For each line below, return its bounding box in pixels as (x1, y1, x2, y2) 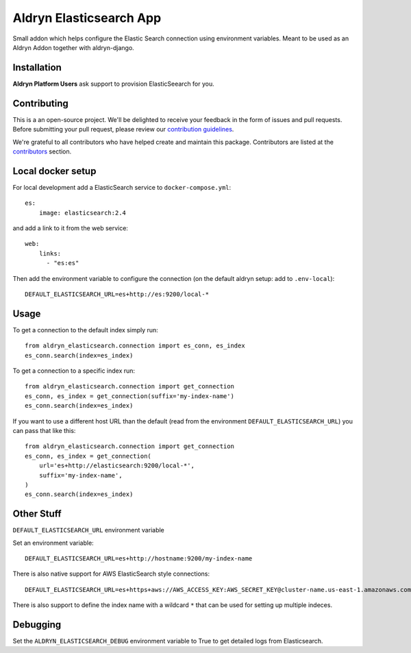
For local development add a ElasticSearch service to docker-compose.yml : (12, 183, 232, 191)
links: (38, 249, 62, 257)
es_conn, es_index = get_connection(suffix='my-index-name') (25, 392, 234, 400)
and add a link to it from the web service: (12, 224, 128, 232)
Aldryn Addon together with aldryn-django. (12, 43, 135, 51)
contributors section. (12, 147, 72, 156)
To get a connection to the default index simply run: (12, 325, 159, 334)
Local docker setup (12, 165, 97, 177)
